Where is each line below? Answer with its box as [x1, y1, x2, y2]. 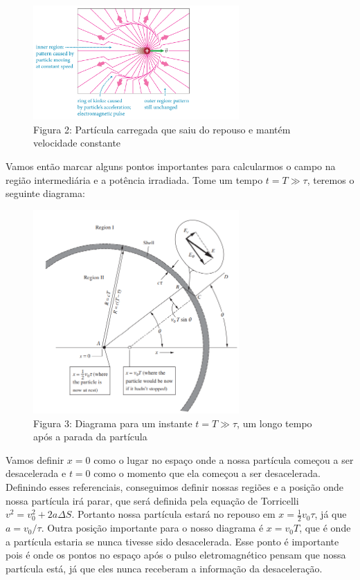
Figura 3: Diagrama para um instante [33, 415, 192, 430]
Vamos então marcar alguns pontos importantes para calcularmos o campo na [6, 158, 336, 173]
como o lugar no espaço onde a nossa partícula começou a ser [93, 452, 354, 467]
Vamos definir [6, 452, 64, 467]
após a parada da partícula [33, 429, 147, 444]
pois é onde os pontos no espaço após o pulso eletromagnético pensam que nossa [6, 548, 346, 562]
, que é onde [299, 521, 351, 535]
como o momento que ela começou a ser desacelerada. [93, 466, 321, 480]
